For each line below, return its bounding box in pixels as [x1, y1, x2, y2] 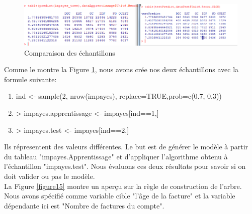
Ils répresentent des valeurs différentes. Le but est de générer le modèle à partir [4, 141, 248, 152]
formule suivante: [4, 74, 57, 84]
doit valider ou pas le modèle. [4, 171, 95, 181]
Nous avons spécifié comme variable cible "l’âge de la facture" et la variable [4, 190, 235, 201]
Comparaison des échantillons [24, 47, 115, 58]
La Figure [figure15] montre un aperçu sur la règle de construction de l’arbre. [4, 180, 242, 191]
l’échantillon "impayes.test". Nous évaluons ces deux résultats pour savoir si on [4, 161, 246, 171]
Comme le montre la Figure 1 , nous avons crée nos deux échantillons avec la [4, 64, 239, 75]
